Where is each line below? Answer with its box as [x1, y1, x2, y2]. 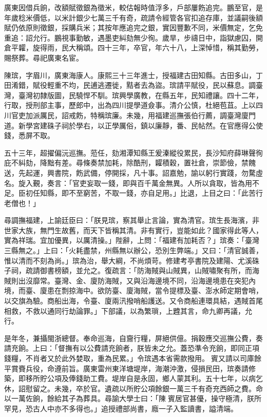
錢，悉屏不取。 [4, 130, 54, 141]
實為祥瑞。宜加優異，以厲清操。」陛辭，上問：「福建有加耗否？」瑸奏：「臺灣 [4, 235, 259, 245]
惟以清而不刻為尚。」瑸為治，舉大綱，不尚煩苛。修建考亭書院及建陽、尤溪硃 [4, 255, 259, 266]
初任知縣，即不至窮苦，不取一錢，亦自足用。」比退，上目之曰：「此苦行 [25, 187, 263, 198]
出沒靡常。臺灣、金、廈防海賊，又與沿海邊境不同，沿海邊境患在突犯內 [18, 275, 256, 286]
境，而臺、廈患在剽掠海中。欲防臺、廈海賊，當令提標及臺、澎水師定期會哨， [4, 285, 263, 296]
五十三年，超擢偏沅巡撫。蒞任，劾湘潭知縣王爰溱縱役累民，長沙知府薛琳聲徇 [4, 147, 263, 158]
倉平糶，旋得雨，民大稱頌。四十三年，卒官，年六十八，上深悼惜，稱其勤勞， [4, 42, 263, 53]
